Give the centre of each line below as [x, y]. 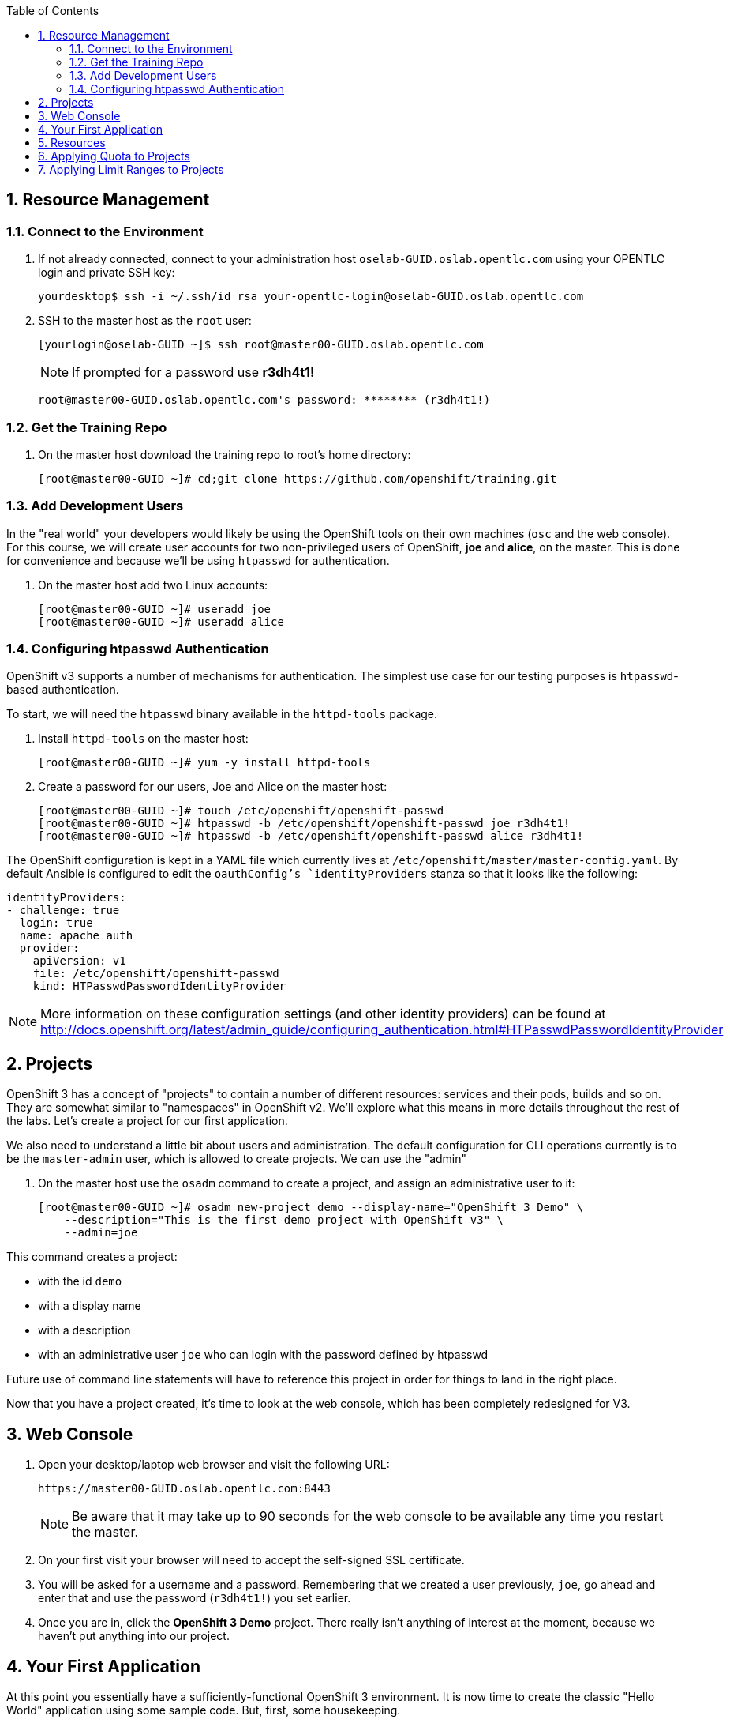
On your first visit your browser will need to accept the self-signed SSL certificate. [251, 1560]
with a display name [90, 1306]
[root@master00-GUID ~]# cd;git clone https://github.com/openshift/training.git [298, 478]
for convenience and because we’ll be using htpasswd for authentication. [198, 560]
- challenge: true [63, 910]
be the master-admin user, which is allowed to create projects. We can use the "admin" [237, 1159]
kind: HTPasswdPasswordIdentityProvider [159, 986]
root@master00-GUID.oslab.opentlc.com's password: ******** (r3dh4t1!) [264, 400]
